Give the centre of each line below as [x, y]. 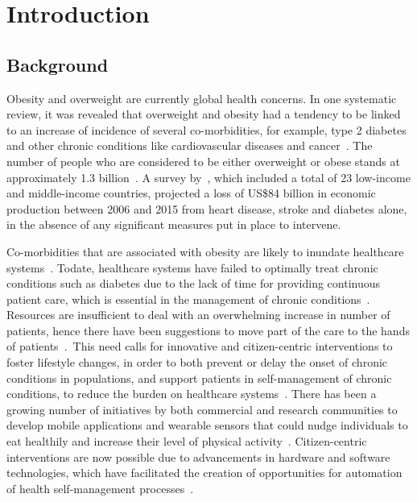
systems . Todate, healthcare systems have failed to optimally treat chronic [192, 267]
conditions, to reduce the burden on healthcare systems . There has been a [192, 394]
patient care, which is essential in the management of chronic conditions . [188, 299]
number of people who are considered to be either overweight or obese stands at [203, 161]
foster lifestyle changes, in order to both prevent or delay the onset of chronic [197, 362]
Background [58, 64]
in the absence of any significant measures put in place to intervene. [174, 224]
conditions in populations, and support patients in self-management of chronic [199, 378]
